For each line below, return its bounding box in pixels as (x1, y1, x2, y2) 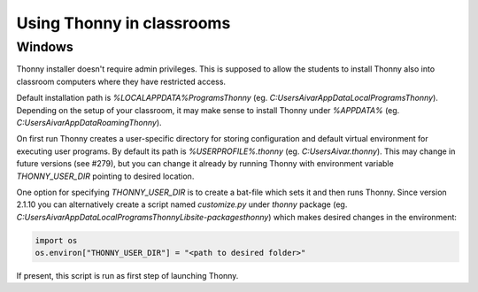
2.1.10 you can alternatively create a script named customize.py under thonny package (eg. (16, 199, 348, 210)
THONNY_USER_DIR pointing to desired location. (16, 171, 195, 181)
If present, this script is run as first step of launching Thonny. (16, 271, 239, 281)
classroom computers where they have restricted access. (16, 76, 226, 87)
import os (35, 235, 78, 245)
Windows (16, 39, 74, 55)
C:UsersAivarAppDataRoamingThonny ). (16, 117, 163, 127)
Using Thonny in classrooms (16, 13, 231, 33)
